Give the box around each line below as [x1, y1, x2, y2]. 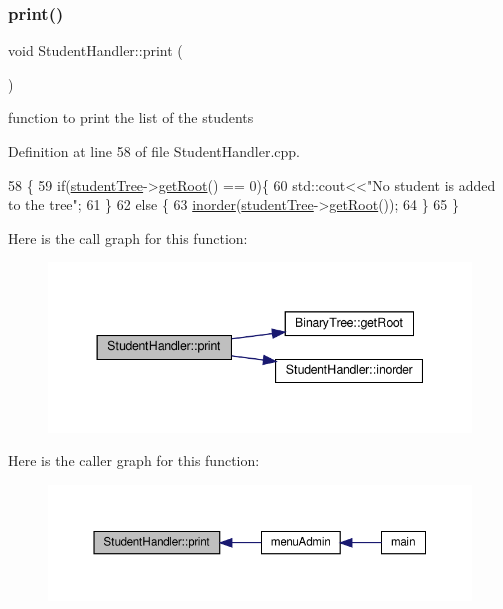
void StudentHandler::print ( [8, 40, 183, 61]
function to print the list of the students [8, 107, 254, 128]
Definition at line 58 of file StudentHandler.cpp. [8, 141, 300, 161]
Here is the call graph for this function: [8, 227, 248, 248]
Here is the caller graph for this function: [8, 450, 260, 471]
